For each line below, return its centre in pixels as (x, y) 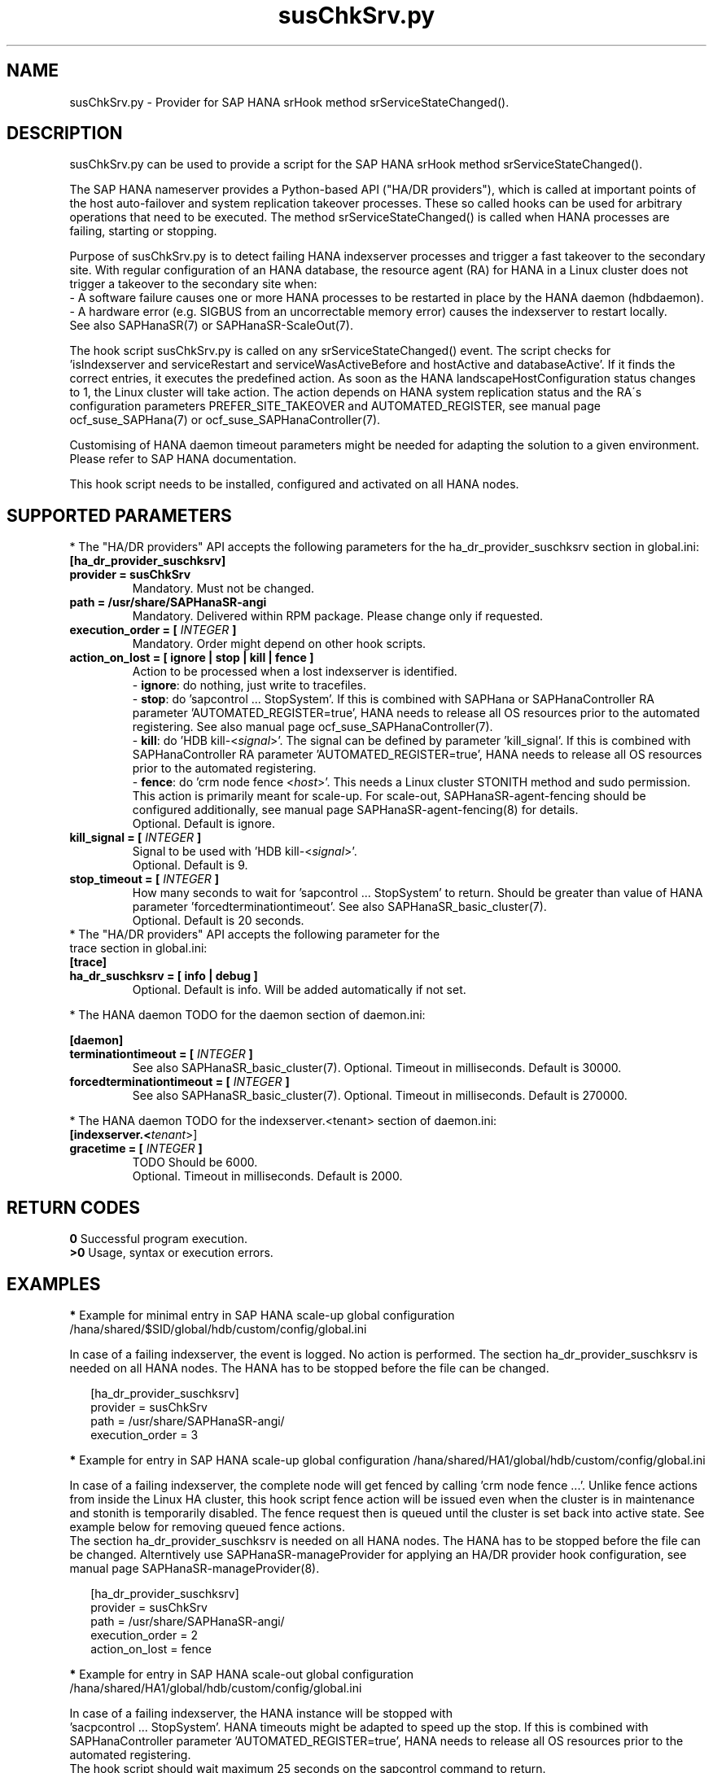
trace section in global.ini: (138, 948)
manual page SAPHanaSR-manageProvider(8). (195, 1568)
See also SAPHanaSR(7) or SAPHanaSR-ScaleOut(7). (211, 326)
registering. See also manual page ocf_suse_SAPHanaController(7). (313, 727)
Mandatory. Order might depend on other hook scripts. (279, 644)
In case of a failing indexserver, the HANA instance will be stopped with (261, 1713)
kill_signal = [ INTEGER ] (136, 838)
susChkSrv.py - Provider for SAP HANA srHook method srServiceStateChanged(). (289, 102)
